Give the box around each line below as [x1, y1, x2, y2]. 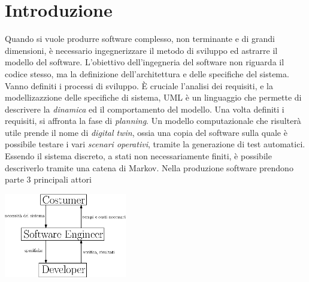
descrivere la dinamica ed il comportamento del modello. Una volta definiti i [5, 102, 284, 115]
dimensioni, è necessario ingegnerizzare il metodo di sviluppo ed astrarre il [5, 44, 278, 56]
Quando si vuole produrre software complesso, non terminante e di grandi [5, 32, 275, 45]
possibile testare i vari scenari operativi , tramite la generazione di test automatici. [5, 138, 305, 150]
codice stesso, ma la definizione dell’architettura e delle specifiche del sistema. [5, 67, 289, 80]
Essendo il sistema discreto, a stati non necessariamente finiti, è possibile [5, 150, 272, 162]
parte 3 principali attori [5, 173, 92, 186]
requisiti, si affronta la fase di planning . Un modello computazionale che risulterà [5, 114, 301, 127]
